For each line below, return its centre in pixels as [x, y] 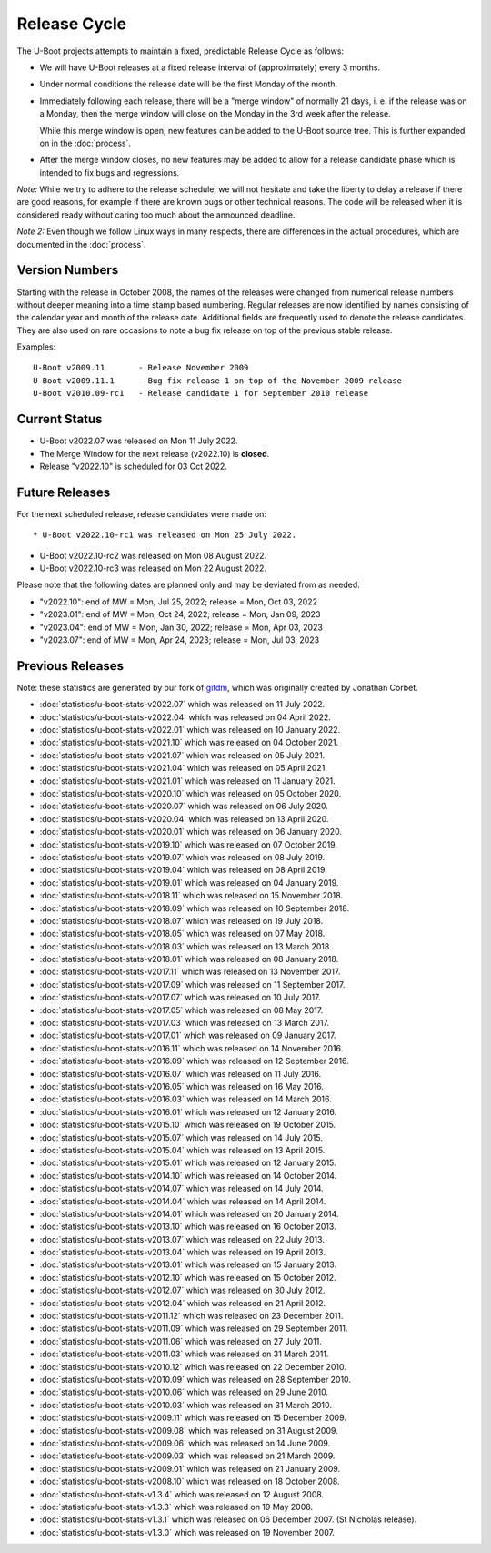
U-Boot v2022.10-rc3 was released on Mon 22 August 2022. [153, 568]
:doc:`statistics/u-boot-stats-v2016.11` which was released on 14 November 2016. [191, 1048]
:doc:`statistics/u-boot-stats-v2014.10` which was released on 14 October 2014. [188, 1175]
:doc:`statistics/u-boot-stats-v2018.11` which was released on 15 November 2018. [191, 896]
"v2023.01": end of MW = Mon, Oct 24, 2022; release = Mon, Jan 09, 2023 [180, 614]
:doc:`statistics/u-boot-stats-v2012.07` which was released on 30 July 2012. [182, 1290]
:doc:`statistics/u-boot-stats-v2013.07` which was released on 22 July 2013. [182, 1239]
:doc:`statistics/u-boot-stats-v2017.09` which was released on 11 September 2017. [192, 984]
